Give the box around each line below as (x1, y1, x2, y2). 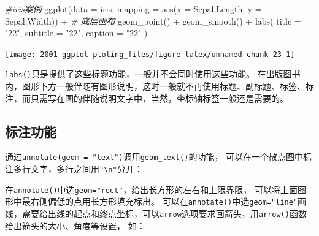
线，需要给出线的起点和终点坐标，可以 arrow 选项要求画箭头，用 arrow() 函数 (5, 207, 307, 220)
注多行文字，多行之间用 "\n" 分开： (5, 162, 143, 175)
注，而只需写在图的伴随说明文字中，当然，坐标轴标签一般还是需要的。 (5, 91, 288, 104)
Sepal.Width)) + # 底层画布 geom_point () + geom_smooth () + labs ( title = (5, 14, 301, 27)
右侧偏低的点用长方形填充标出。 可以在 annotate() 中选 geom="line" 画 (30, 195, 307, 208)
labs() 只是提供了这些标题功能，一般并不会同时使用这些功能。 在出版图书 (5, 67, 301, 80)
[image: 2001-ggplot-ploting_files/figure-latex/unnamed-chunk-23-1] (5, 50, 295, 59)
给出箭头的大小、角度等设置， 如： (5, 219, 145, 232)
